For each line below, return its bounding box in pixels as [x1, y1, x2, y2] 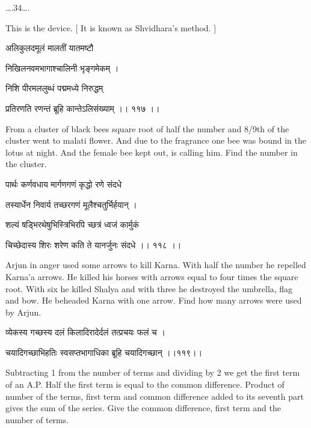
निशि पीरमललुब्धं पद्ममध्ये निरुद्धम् [5, 82, 103, 94]
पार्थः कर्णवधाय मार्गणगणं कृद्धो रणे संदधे [5, 177, 122, 190]
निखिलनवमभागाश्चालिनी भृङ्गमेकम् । [5, 61, 119, 74]
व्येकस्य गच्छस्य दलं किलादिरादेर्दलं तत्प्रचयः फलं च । [5, 326, 165, 338]
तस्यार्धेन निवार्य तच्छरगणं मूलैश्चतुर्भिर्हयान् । [5, 198, 137, 210]
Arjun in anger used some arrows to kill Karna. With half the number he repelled [5, 258, 306, 271]
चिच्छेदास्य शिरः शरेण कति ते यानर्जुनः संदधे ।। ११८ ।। [5, 238, 182, 251]
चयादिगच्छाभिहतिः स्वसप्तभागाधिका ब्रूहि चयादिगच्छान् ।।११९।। [5, 346, 203, 358]
